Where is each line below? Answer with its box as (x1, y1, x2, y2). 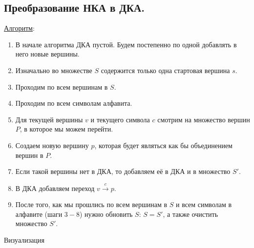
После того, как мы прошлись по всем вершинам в (15, 199, 168, 210)
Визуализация (4, 234, 44, 245)
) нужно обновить (79, 209, 133, 219)
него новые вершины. (15, 49, 80, 59)
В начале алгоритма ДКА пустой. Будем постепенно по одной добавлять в (15, 39, 237, 49)
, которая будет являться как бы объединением (94, 140, 233, 150)
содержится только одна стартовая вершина (101, 65, 230, 75)
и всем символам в (176, 199, 232, 210)
